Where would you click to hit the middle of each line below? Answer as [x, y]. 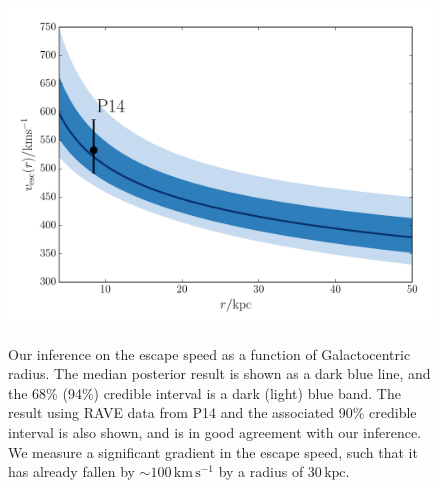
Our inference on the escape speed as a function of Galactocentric [209, 353]
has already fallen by [71, 471]
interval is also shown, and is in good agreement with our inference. [215, 431]
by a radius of [261, 471]
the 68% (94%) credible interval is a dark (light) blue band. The [204, 392]
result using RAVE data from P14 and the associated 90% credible [212, 412]
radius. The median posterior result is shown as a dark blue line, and [219, 373]
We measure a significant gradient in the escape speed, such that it [213, 451]
